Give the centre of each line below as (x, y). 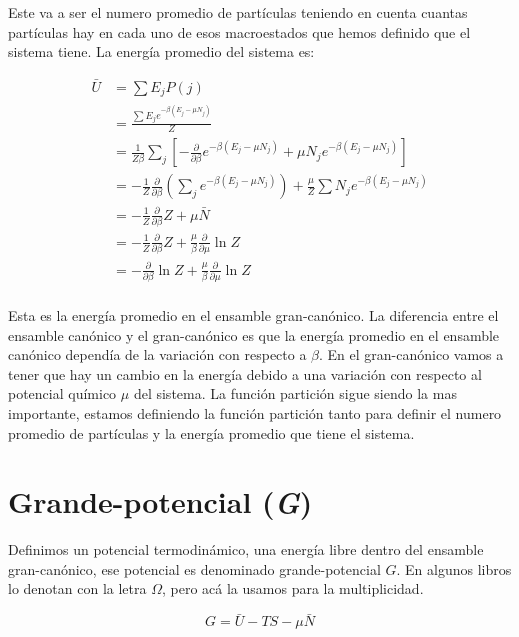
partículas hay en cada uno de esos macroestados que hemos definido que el (239, 31)
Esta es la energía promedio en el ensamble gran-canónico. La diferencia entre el (253, 315)
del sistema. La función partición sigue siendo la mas (295, 393)
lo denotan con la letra (77, 588)
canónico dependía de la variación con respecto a (157, 354)
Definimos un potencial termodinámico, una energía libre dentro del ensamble (246, 549)
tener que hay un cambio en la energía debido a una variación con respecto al (245, 373)
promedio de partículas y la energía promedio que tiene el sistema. (211, 432)
